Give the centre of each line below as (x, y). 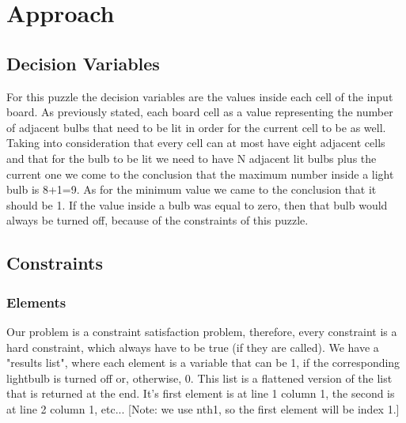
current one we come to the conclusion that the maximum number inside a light (200, 174)
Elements (36, 302)
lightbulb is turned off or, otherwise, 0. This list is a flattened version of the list (199, 378)
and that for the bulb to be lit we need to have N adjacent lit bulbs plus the (192, 158)
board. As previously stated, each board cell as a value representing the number (200, 112)
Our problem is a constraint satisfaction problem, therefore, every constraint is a (202, 331)
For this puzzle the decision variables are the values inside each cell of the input (200, 96)
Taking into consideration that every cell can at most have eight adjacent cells (196, 143)
